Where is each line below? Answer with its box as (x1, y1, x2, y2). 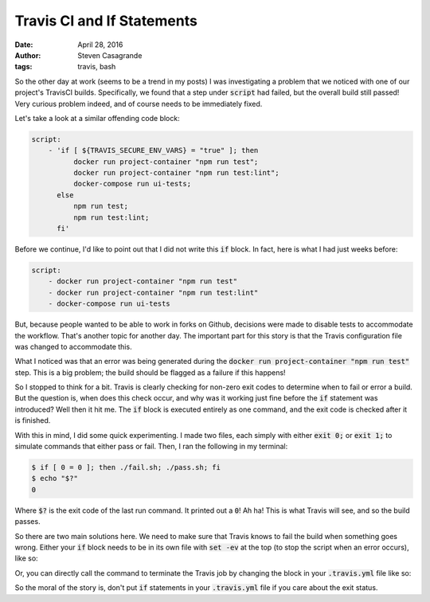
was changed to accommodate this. (14, 342, 132, 351)
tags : (14, 62, 33, 72)
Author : (14, 50, 41, 60)
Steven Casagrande (77, 50, 143, 60)
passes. (14, 517, 41, 526)
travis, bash (77, 62, 116, 72)
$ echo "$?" (31, 474, 79, 483)
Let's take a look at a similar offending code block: (14, 113, 180, 123)
